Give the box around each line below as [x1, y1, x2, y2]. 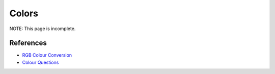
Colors [9, 8, 38, 19]
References [9, 39, 47, 47]
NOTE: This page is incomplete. [9, 26, 76, 32]
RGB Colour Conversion [22, 52, 72, 58]
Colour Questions [22, 59, 59, 65]
